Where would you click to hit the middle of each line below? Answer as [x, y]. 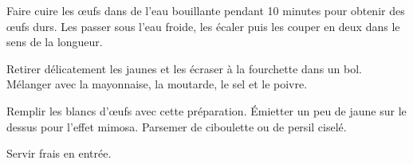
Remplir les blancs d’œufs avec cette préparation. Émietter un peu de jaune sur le [206, 110]
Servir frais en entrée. [59, 153]
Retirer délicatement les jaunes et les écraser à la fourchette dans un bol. [184, 68]
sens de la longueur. [55, 42]
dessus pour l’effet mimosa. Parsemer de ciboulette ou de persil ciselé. [177, 126]
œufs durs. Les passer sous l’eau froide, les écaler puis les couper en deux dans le [203, 26]
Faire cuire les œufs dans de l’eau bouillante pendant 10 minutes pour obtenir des [206, 10]
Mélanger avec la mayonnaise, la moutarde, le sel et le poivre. [157, 84]
